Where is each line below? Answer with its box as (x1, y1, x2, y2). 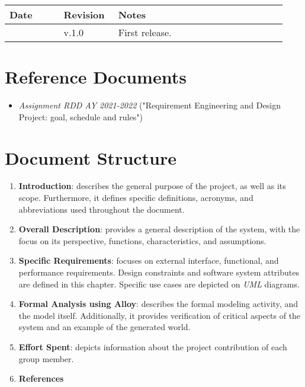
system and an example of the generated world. (18, 321, 191, 333)
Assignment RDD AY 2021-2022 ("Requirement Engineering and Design (18, 99, 281, 111)
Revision (63, 8, 105, 21)
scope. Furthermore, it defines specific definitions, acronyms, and (18, 191, 253, 204)
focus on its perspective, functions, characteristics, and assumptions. (18, 234, 267, 247)
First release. (118, 25, 172, 39)
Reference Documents (5, 65, 187, 89)
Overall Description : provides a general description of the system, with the (18, 223, 300, 235)
